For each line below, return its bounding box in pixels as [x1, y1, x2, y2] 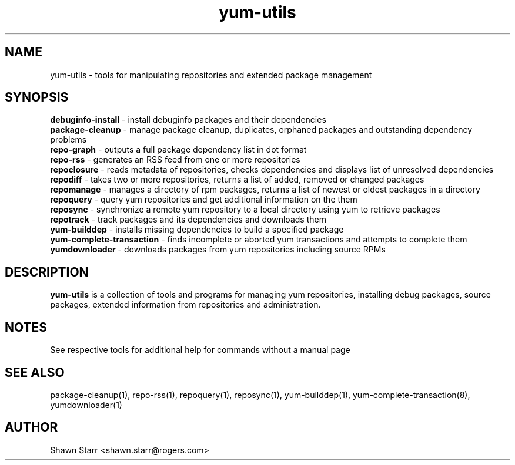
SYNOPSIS [5, 90, 69, 105]
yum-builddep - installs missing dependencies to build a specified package [50, 224, 344, 235]
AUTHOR [5, 420, 58, 435]
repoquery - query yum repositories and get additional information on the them [50, 194, 357, 205]
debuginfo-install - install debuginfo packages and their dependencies [50, 114, 326, 125]
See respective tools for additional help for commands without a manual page [50, 345, 350, 355]
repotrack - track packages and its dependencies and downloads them [50, 214, 326, 225]
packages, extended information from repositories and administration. [50, 299, 321, 310]
